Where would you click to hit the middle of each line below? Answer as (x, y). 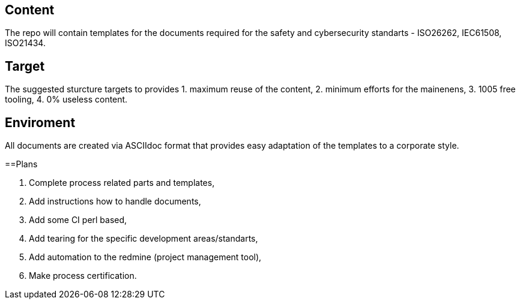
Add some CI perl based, (78, 220)
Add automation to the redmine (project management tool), (145, 257)
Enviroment (40, 122)
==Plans (21, 164)
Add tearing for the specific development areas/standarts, (144, 239)
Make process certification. (83, 276)
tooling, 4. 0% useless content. (66, 100)
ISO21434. (25, 43)
